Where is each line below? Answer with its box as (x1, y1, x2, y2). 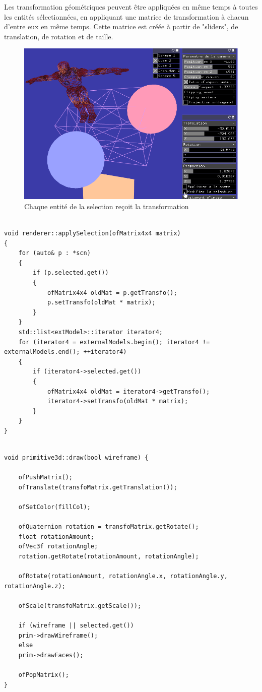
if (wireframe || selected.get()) (18, 622, 134, 630)
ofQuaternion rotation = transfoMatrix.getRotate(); (18, 523, 199, 531)
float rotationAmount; (18, 533, 94, 540)
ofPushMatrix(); (18, 474, 73, 481)
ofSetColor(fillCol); (18, 504, 91, 511)
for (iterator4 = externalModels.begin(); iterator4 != (18, 338, 210, 346)
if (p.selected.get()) (33, 269, 109, 277)
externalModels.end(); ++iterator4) (4, 348, 127, 356)
